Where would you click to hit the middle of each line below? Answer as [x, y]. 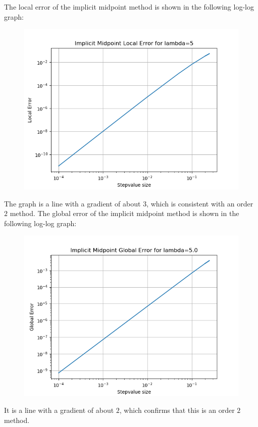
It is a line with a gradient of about [59, 410]
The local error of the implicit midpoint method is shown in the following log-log [129, 7]
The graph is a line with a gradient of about [72, 203]
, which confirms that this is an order [177, 410]
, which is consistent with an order [200, 203]
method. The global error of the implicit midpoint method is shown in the [124, 213]
